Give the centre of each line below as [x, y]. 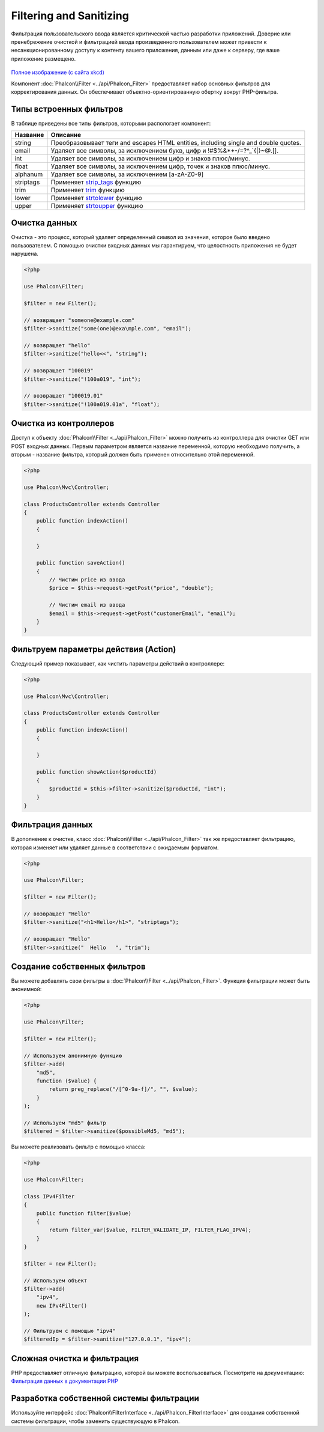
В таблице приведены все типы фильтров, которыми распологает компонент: [111, 123]
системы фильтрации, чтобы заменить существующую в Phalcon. [95, 1421]
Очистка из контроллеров [63, 423]
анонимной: [26, 989]
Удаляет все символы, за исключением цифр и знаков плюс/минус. [150, 159]
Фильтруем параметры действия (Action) [94, 649]
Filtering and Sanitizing [70, 16]
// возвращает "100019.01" [63, 396]
